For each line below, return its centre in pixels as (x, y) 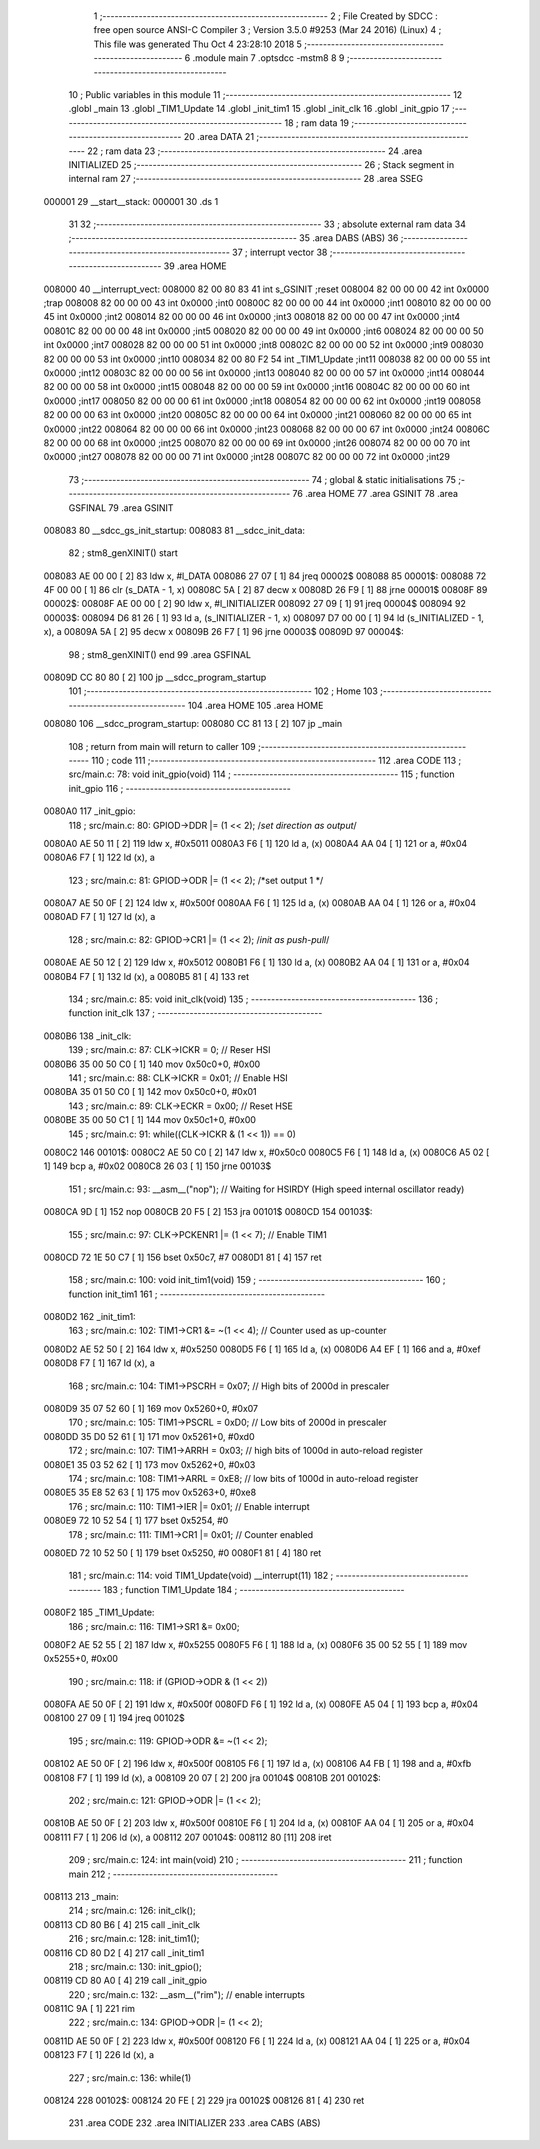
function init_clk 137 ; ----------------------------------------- (195, 1013)
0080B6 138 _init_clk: (87, 1036)
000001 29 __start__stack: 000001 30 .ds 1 (131, 201)
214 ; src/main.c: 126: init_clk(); (132, 1911)
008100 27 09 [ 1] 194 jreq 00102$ (114, 1718)
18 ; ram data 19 (317, 122)
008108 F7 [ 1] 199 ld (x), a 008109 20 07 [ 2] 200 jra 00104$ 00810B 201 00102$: (212, 1777)
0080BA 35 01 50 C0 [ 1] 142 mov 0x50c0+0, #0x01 (150, 1092)
